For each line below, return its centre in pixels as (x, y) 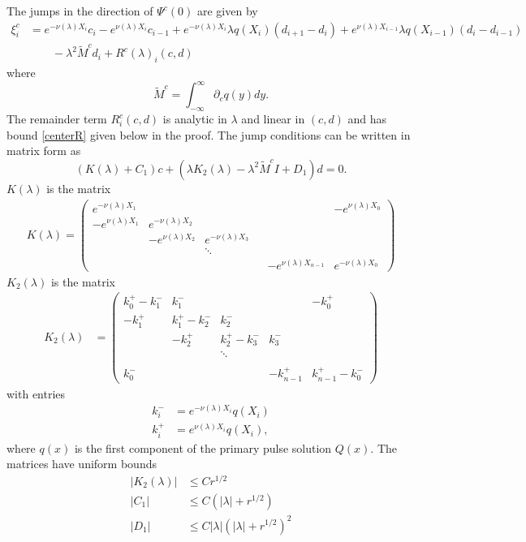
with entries (36, 393)
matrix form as (44, 151)
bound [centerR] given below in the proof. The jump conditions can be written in (209, 134)
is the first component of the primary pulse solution (203, 447)
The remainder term (57, 119)
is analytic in (195, 119)
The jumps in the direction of (80, 11)
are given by (227, 11)
